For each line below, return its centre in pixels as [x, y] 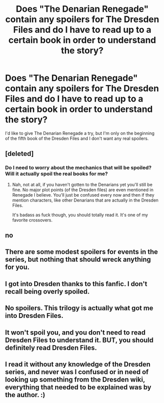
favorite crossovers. [32, 220]
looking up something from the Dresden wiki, [75, 379]
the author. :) [25, 395]
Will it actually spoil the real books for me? [57, 174]
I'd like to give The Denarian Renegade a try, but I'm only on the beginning [80, 133]
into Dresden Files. [34, 316]
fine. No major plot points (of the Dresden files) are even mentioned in [83, 190]
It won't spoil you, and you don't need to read [75, 332]
